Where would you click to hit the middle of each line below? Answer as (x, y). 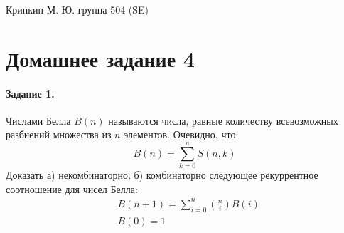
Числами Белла (38, 120)
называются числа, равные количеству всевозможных (223, 120)
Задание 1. (30, 93)
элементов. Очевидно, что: (181, 134)
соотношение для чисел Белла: (72, 188)
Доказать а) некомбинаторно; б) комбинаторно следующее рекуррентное (162, 175)
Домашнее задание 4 (100, 58)
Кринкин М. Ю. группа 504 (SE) (77, 9)
